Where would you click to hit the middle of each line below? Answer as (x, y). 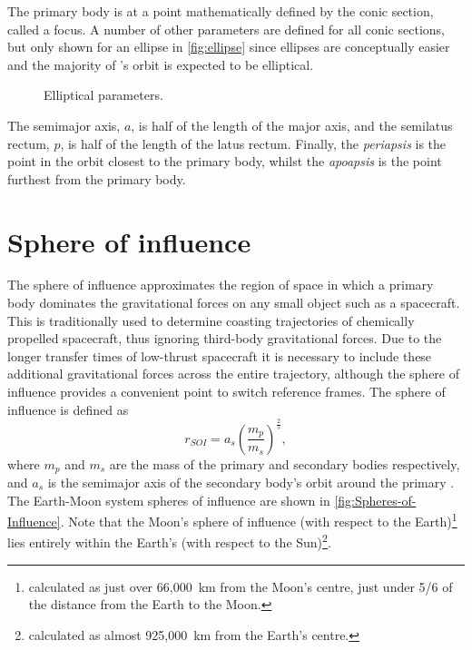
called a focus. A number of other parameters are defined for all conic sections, (226, 29)
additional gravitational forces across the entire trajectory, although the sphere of (234, 374)
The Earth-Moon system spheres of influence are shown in (169, 500)
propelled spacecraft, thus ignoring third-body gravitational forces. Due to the (225, 338)
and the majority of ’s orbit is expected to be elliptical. (161, 64)
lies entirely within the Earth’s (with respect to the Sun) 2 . (169, 541)
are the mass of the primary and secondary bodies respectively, (285, 463)
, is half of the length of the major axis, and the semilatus (292, 125)
